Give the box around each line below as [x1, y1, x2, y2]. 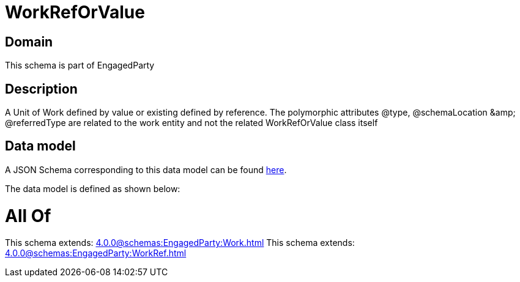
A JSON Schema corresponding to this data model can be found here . [5, 164, 287, 175]
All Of [5, 205, 51, 226]
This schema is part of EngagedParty [5, 60, 155, 71]
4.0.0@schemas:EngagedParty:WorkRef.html [5, 248, 187, 259]
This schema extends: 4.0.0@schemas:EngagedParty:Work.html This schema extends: [5, 237, 355, 248]
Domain [5, 34, 53, 50]
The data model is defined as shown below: [5, 183, 180, 194]
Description [5, 81, 78, 97]
